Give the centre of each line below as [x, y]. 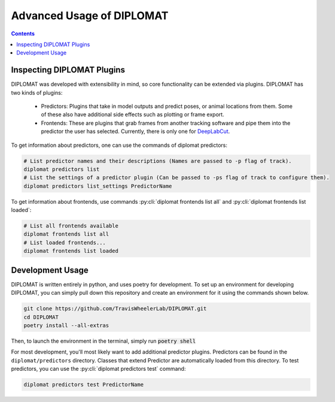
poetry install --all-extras [66, 325]
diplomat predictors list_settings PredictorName [98, 186]
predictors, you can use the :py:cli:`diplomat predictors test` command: [98, 369]
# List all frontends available [71, 226]
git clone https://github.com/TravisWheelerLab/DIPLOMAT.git [115, 309]
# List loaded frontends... [65, 242]
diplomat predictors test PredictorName [83, 385]
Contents [23, 34]
